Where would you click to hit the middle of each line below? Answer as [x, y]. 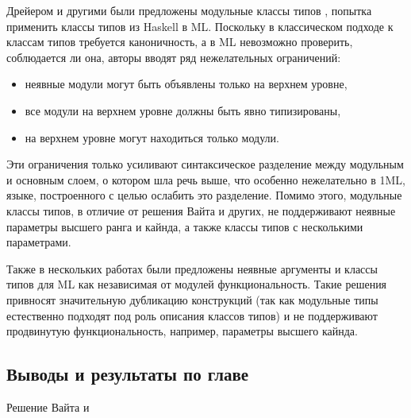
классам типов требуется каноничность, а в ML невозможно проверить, [180, 42]
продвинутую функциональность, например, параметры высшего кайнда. [182, 331]
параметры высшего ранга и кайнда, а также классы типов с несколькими [185, 226]
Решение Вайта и [48, 406]
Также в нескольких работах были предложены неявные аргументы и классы [192, 268]
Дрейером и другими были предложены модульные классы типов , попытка [189, 10]
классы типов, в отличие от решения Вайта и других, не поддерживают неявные [201, 210]
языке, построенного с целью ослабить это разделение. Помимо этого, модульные [204, 195]
